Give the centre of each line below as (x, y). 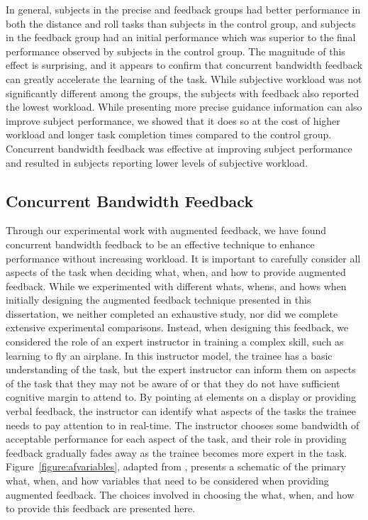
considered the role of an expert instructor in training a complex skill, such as (175, 342)
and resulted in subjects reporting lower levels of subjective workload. (157, 162)
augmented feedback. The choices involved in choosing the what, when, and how (180, 494)
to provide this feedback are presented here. (101, 508)
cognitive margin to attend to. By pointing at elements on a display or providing (181, 397)
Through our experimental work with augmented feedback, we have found (166, 230)
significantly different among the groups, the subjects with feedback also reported (183, 93)
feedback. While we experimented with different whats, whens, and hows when (176, 286)
